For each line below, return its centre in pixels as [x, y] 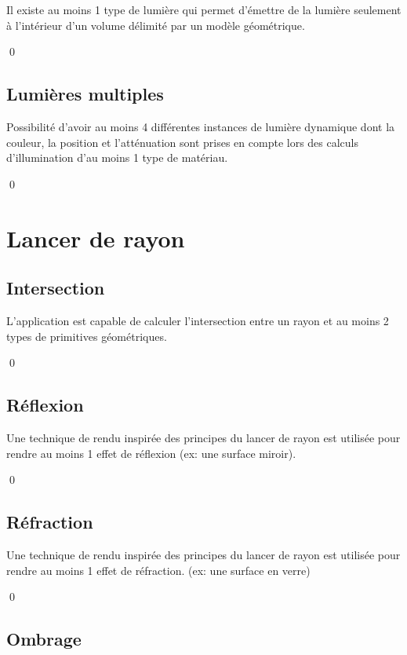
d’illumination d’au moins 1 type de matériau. [117, 157]
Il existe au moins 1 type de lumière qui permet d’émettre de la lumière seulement [204, 9]
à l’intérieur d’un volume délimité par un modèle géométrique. [156, 25]
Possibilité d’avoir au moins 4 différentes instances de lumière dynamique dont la [201, 126]
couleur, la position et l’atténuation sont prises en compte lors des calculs [183, 142]
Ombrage [44, 639]
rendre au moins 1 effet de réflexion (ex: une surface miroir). [151, 453]
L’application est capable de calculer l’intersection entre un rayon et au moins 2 [198, 320]
